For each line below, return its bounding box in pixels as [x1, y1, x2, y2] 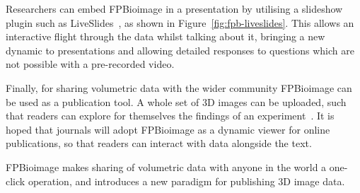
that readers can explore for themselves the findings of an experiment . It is [6, 108, 335, 123]
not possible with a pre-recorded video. [6, 57, 175, 71]
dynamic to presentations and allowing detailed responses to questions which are [6, 42, 354, 57]
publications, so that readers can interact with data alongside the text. [6, 136, 312, 151]
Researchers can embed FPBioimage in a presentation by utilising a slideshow [6, 1, 343, 16]
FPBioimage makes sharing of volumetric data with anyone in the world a [6, 159, 327, 174]
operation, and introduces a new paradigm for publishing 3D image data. [28, 173, 345, 188]
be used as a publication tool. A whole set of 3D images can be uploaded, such [6, 94, 347, 109]
